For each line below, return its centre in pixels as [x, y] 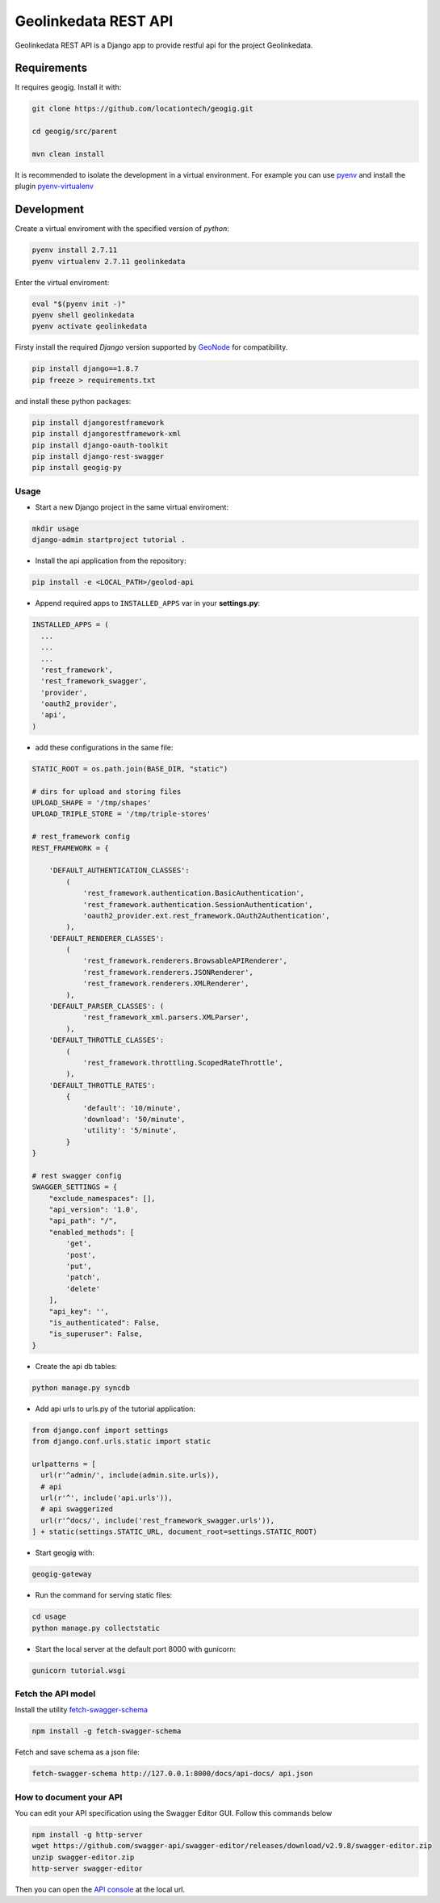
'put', [79, 1267]
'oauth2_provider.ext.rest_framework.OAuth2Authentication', [206, 916]
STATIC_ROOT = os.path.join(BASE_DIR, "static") [130, 769]
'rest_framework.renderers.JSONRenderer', [168, 972]
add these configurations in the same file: [104, 747]
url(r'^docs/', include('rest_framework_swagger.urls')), [158, 1520]
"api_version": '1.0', [94, 1210]
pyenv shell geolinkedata [83, 315]
